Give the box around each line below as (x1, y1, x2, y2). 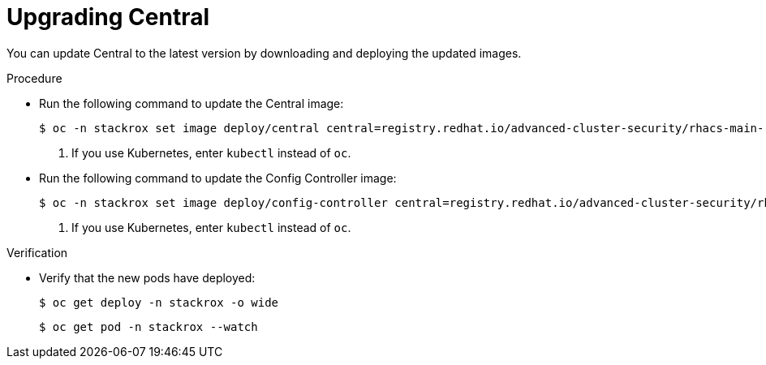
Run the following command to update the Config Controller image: (39, 170, 397, 185)
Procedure (6, 71, 62, 85)
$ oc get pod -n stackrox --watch (39, 320, 258, 333)
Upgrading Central (6, 3, 210, 31)
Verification (6, 245, 68, 260)
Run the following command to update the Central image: (39, 96, 344, 110)
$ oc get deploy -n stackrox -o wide (39, 295, 279, 309)
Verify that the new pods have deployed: (39, 270, 256, 285)
